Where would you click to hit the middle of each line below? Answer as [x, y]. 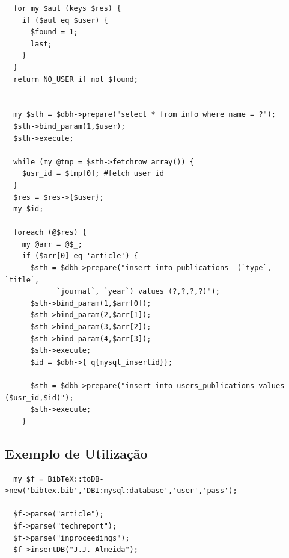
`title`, [22, 280]
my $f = [29, 479]
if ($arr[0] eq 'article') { [80, 256]
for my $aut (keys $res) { [67, 8]
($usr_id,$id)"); [39, 398]
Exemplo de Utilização [76, 453]
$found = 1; [54, 32]
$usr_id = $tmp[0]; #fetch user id [93, 174]
